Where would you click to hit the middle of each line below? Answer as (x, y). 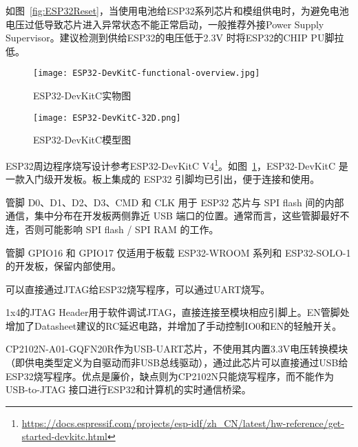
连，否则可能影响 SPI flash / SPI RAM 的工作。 (112, 229)
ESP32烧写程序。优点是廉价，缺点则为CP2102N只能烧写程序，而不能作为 (170, 376)
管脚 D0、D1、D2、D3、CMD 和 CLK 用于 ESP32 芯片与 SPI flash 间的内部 (175, 202)
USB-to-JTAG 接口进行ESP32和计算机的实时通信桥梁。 (128, 389)
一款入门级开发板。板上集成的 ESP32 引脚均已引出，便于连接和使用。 (163, 179)
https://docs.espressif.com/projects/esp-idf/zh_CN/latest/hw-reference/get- (183, 423)
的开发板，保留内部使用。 (63, 266)
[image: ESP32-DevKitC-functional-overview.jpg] (147, 73)
